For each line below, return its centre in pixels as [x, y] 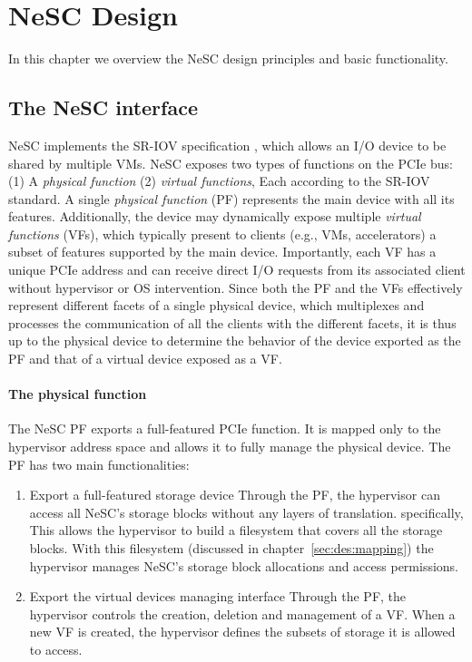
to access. [56, 649]
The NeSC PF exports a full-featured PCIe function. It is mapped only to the [225, 428]
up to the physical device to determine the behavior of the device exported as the [235, 341]
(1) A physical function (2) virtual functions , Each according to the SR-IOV [219, 181]
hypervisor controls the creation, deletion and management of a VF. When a [242, 613]
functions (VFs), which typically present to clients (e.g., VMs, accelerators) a [222, 234]
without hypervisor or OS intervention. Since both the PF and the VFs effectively [236, 287]
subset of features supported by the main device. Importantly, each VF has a [222, 252]
